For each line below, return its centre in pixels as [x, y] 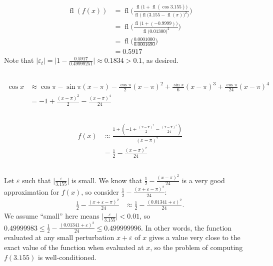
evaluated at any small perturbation [59, 237]
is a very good [203, 180]
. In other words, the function [186, 227]
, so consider [100, 191]
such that [36, 180]
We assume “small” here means [52, 216]
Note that [19, 60]
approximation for [32, 191]
